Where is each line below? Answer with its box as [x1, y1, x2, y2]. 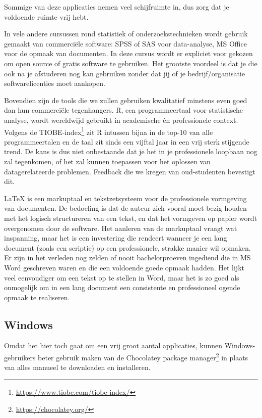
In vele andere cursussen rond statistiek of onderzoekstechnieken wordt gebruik [4, 28, 248, 39]
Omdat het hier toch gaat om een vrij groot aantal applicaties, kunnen [4, 340, 223, 351]
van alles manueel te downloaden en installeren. [4, 362, 151, 373]
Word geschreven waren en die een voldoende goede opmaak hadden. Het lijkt [4, 262, 244, 272]
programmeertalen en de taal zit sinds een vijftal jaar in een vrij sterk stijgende [4, 136, 249, 147]
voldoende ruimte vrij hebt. [4, 11, 89, 22]
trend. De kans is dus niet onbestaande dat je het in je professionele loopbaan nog [4, 146, 257, 157]
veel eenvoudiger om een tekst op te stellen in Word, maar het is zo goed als [4, 272, 239, 283]
